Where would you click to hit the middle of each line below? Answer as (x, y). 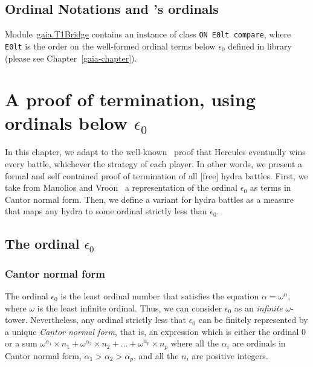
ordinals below (66, 123)
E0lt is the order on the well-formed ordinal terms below (110, 46)
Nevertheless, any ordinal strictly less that (108, 320)
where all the (195, 343)
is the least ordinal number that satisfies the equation (160, 295)
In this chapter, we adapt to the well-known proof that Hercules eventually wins (155, 152)
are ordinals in (259, 343)
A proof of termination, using (130, 99)
